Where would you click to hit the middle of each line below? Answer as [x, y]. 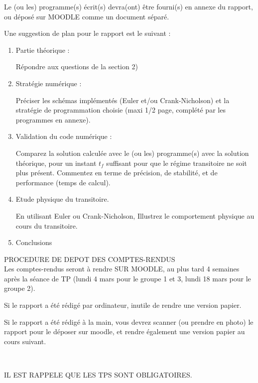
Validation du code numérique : [64, 136]
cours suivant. [25, 341]
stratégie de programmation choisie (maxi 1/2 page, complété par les [121, 110]
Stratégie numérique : [49, 83]
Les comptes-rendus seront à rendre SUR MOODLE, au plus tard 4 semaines [122, 269]
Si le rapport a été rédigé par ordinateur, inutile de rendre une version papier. [123, 305]
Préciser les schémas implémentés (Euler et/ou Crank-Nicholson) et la [123, 100]
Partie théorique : [43, 50]
